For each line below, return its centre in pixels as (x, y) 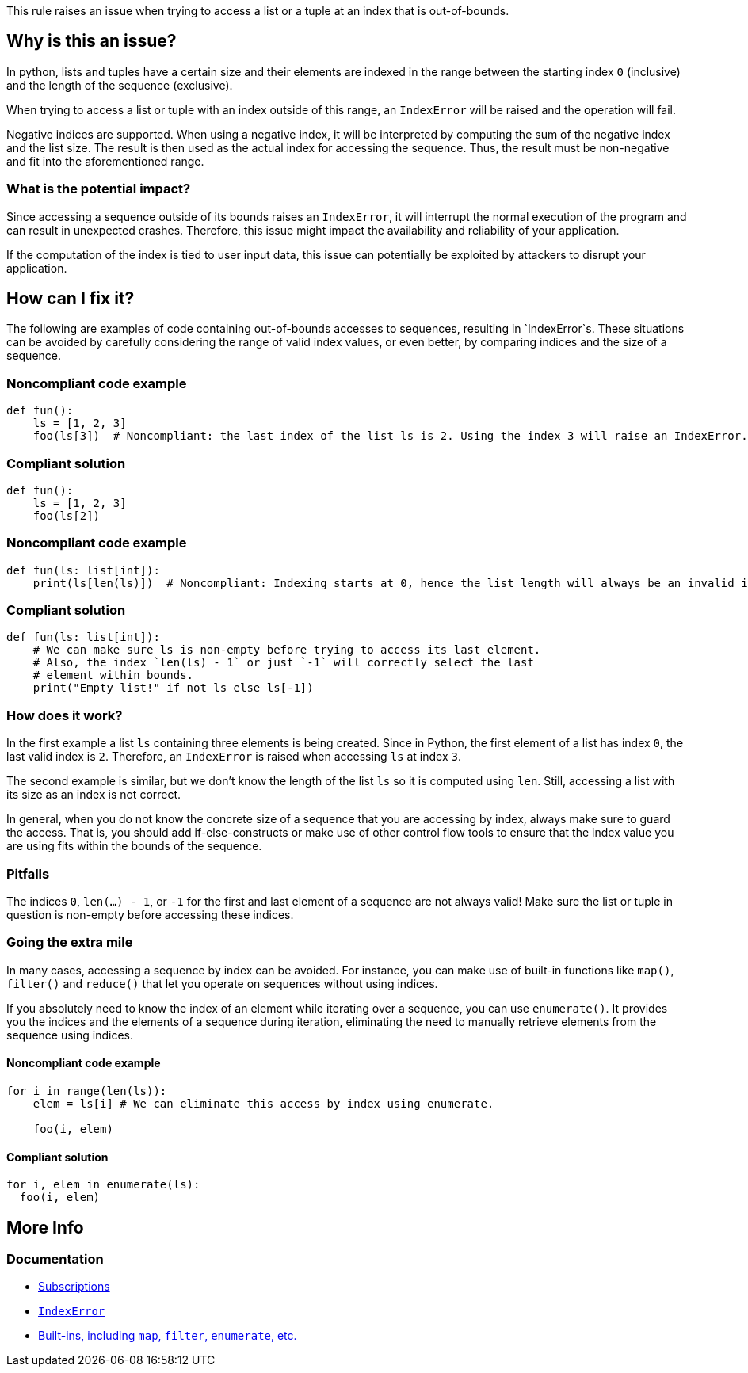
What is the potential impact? (99, 189)
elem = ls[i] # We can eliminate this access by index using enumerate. (263, 1103)
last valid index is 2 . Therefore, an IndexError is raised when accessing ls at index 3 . (234, 757)
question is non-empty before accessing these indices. (150, 914)
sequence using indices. (70, 1035)
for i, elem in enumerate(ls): (103, 1185)
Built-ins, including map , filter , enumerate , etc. (168, 1336)
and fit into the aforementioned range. (105, 161)
